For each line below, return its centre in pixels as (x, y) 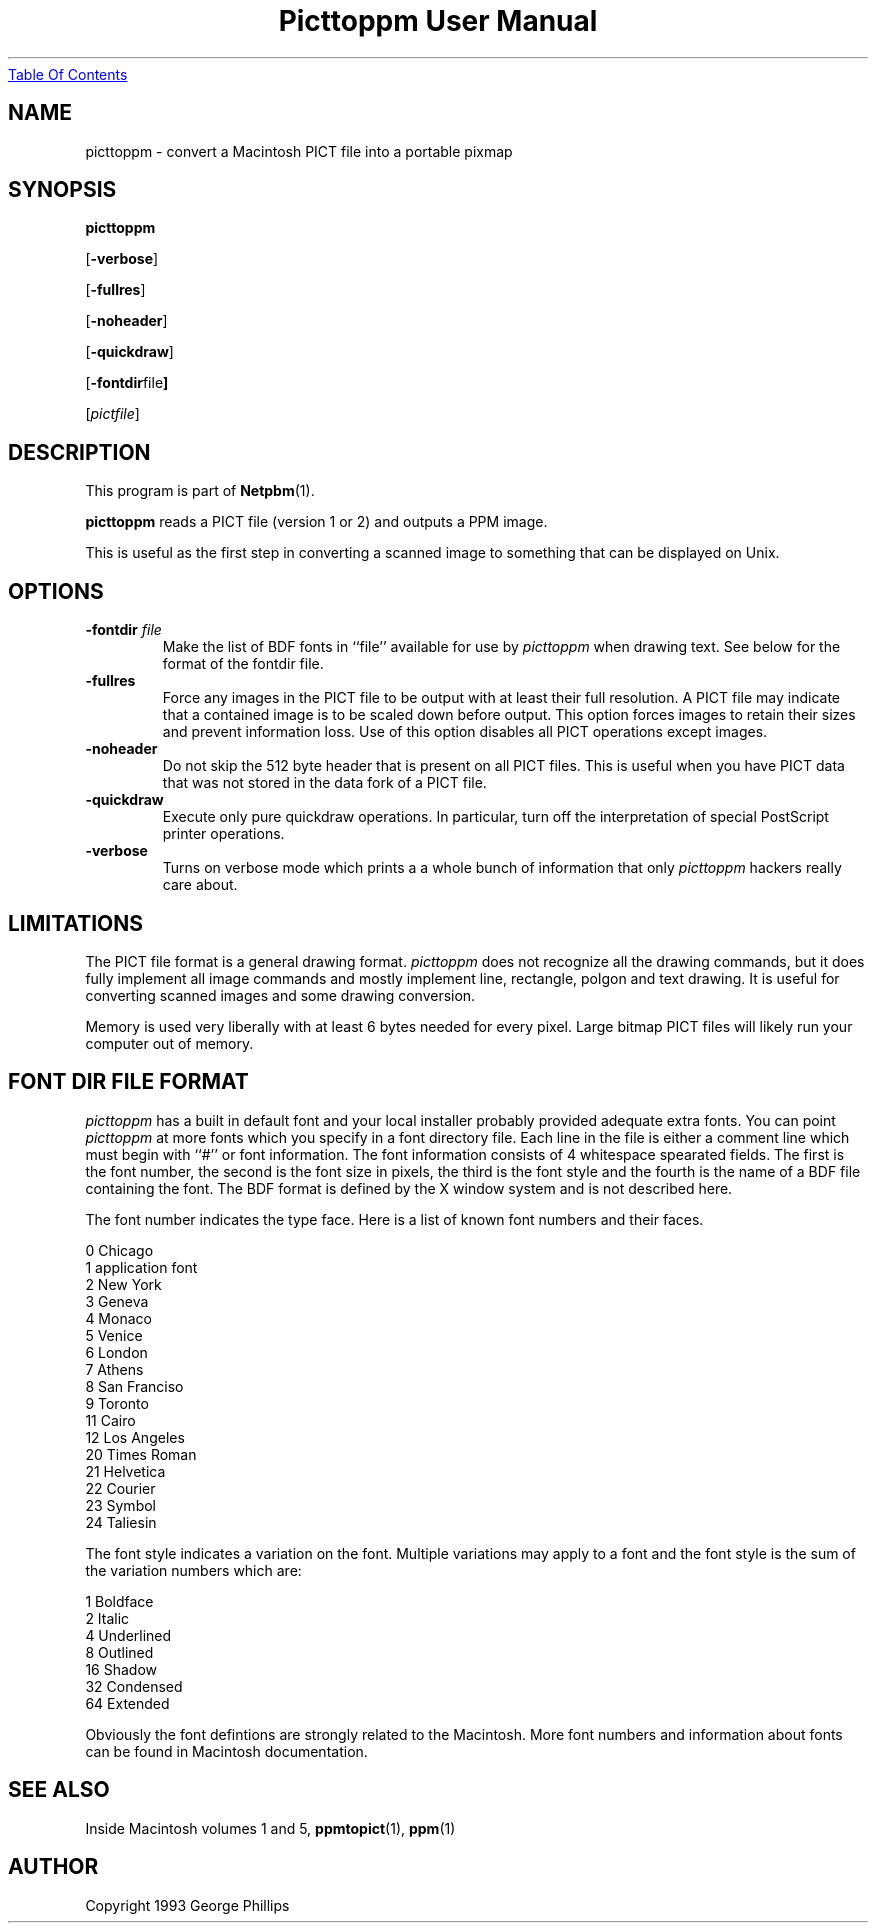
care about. (200, 885)
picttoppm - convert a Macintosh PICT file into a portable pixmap (299, 151)
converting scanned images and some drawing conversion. (280, 995)
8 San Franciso (134, 1386)
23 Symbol (120, 1505)
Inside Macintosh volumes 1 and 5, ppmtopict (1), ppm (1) (270, 1828)
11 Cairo (110, 1420)
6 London (116, 1352)
